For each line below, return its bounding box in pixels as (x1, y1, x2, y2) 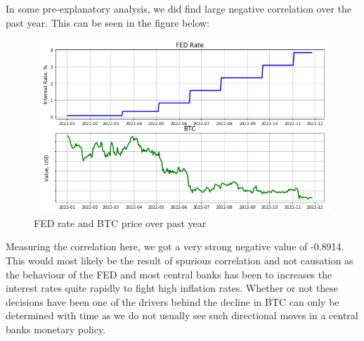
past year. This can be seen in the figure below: (6, 15, 210, 30)
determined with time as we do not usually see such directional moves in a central (6, 308, 358, 323)
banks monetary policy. (6, 321, 106, 336)
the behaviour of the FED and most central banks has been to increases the (6, 266, 332, 281)
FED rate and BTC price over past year (34, 215, 207, 230)
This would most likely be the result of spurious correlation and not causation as (6, 252, 353, 267)
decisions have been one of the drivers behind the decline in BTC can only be (6, 294, 339, 309)
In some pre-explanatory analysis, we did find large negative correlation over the (6, 1, 352, 15)
